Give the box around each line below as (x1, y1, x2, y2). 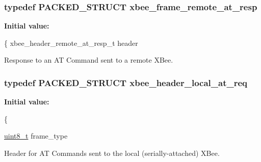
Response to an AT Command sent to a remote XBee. (4, 55, 173, 65)
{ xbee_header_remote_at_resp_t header (4, 37, 138, 48)
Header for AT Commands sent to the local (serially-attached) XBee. (4, 148, 220, 158)
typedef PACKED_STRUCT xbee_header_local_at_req (4, 76, 247, 89)
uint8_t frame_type (4, 130, 68, 141)
